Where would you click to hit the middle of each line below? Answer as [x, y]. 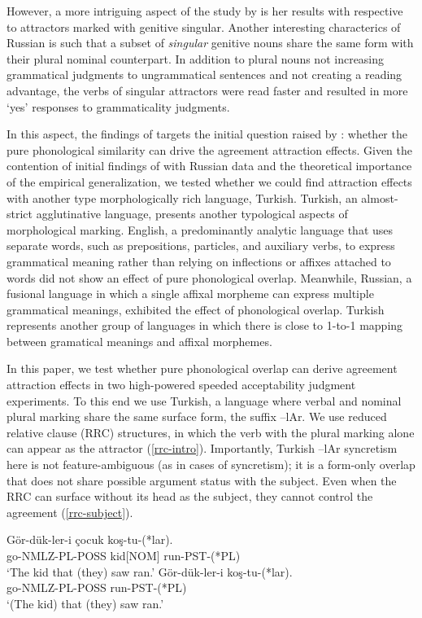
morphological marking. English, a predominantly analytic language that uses [200, 229]
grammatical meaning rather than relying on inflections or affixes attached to [199, 261]
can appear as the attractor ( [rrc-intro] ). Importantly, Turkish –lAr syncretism [202, 448]
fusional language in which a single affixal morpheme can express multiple [190, 294]
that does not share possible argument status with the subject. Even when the [202, 480]
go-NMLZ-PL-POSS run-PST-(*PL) [97, 587]
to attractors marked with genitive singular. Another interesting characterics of [204, 26]
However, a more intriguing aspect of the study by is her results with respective [205, 11]
